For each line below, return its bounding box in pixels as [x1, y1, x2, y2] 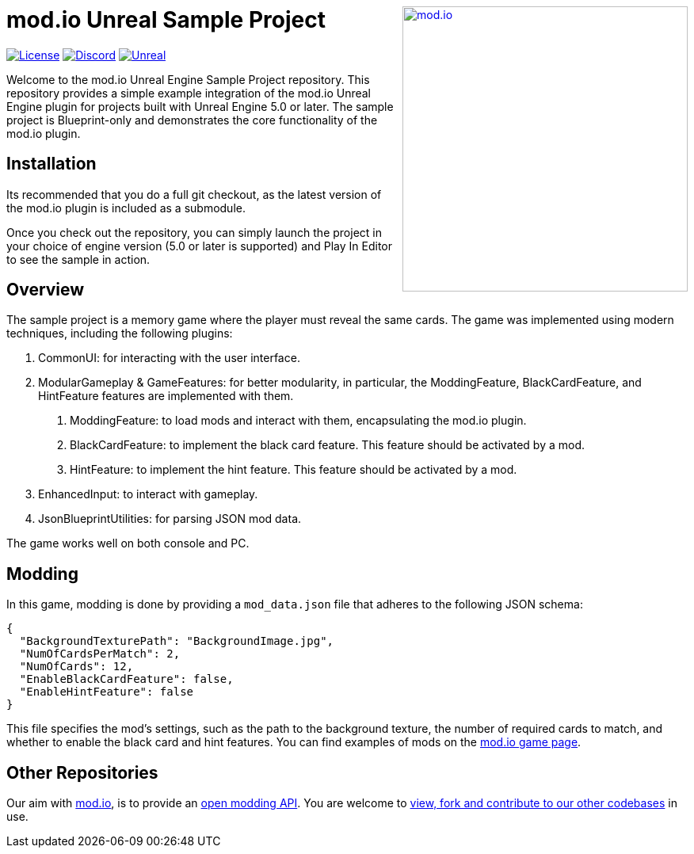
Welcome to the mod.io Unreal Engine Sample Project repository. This [6, 72, 370, 86]
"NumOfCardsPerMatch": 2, [19, 647, 181, 661]
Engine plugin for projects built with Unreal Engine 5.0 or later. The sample [6, 99, 394, 113]
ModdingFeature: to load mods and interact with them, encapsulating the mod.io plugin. [70, 414, 527, 428]
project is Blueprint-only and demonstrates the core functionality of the [6, 112, 378, 127]
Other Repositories [6, 762, 158, 783]
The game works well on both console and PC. [6, 536, 250, 551]
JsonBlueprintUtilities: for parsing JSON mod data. [38, 512, 302, 526]
